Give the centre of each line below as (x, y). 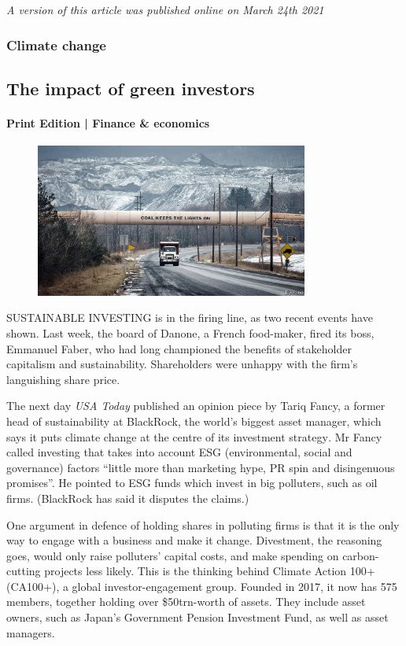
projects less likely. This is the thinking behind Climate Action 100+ (210, 571)
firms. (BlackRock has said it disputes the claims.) (128, 498)
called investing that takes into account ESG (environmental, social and (179, 452)
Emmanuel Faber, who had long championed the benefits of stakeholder (179, 348)
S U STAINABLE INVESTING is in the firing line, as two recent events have (190, 317)
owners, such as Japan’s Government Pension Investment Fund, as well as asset (197, 617)
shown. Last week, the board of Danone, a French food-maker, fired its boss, (190, 332)
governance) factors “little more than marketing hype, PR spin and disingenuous (201, 467)
